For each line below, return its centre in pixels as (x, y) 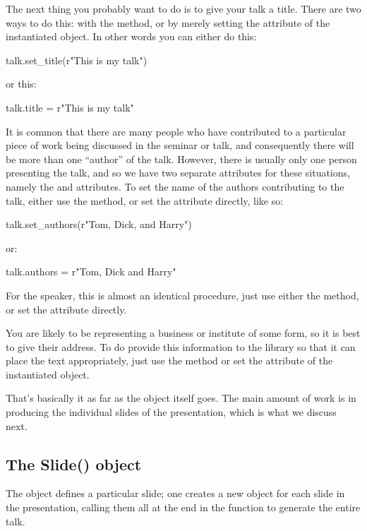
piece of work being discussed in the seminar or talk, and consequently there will (180, 145)
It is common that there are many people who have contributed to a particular (176, 131)
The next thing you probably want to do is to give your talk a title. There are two (183, 8)
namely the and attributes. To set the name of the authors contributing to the (175, 186)
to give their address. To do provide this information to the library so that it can (181, 346)
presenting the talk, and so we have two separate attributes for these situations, (178, 173)
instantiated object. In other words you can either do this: (131, 36)
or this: (21, 84)
